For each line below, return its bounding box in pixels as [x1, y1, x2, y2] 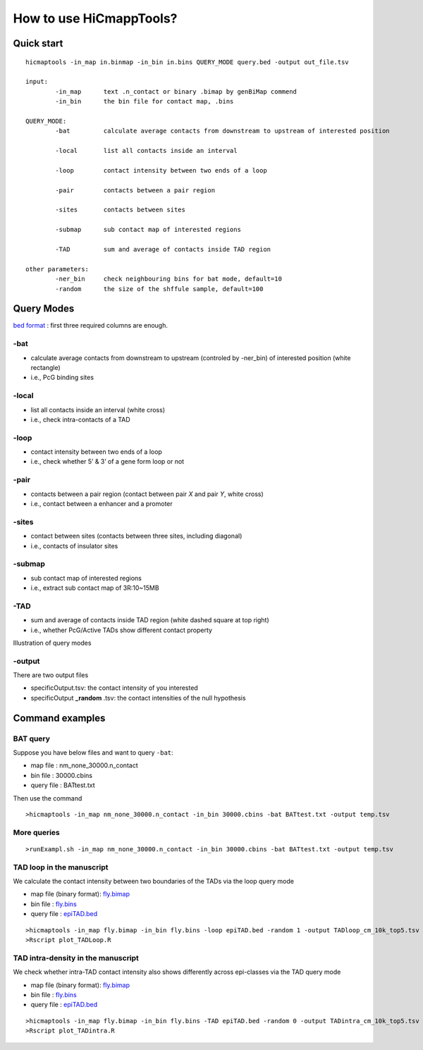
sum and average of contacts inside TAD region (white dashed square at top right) [30, 616, 269, 624]
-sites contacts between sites [55, 206, 186, 214]
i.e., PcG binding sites [30, 373, 94, 382]
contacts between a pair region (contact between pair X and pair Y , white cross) [30, 490, 264, 498]
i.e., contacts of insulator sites [30, 541, 118, 550]
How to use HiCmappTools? [13, 11, 178, 26]
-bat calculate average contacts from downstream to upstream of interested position [55, 127, 391, 135]
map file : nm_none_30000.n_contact [30, 761, 138, 770]
